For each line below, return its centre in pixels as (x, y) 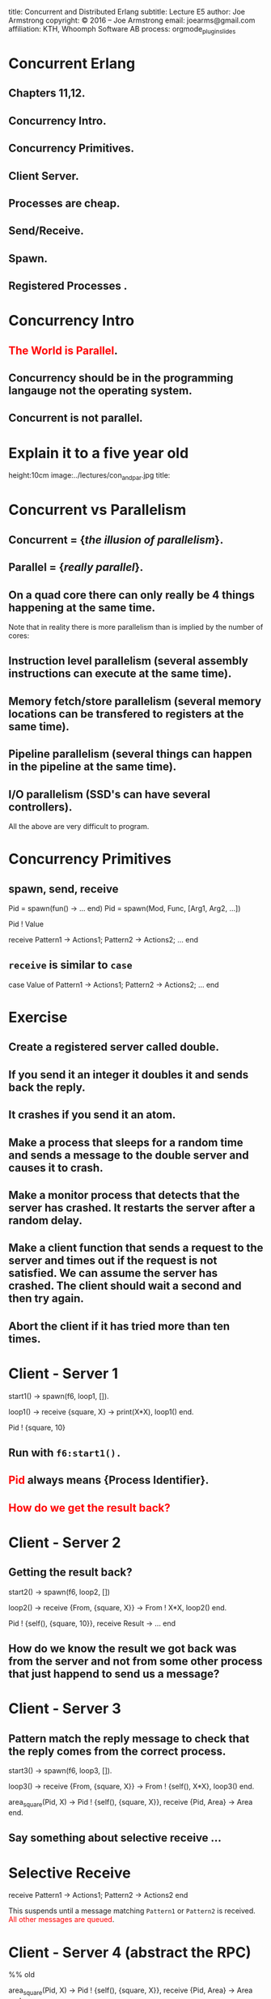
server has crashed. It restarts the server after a (132, 1208)
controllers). (40, 807)
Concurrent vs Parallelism (97, 510)
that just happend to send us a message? (114, 1674)
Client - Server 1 (64, 1374)
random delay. (45, 1221)
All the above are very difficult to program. (79, 826)
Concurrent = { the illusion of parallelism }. (116, 540)
